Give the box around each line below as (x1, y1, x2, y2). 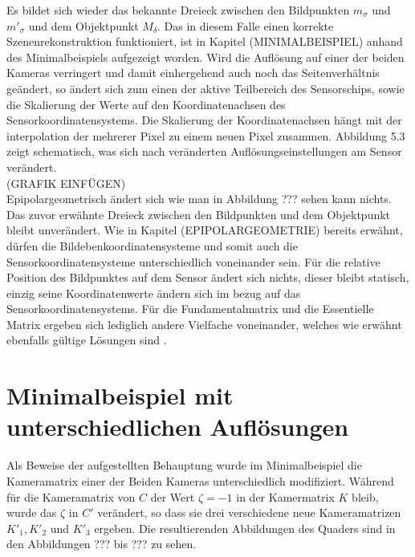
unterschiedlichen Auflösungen (6, 410, 349, 443)
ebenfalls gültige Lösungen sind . (6, 331, 167, 348)
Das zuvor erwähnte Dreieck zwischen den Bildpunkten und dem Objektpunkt (6, 205, 391, 222)
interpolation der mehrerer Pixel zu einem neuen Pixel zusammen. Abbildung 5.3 (6, 127, 405, 144)
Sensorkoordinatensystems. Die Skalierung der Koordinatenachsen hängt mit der (6, 112, 402, 128)
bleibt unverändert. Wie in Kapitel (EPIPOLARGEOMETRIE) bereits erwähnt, (6, 222, 403, 238)
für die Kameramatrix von (6, 488, 136, 505)
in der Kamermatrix (236, 488, 335, 505)
